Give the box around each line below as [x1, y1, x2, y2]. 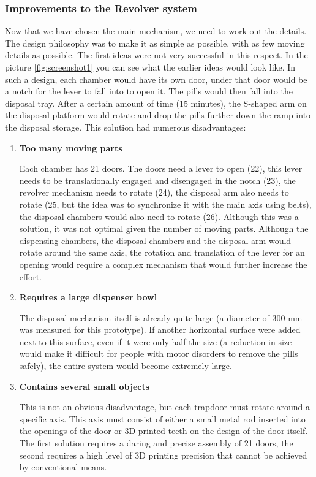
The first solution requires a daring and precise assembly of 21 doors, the [19, 437, 293, 449]
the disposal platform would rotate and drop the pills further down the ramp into [5, 109, 311, 121]
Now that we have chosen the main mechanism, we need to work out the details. [5, 25, 307, 37]
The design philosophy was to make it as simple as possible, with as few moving [5, 36, 305, 49]
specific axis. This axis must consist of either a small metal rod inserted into [19, 412, 306, 425]
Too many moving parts [19, 141, 122, 154]
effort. [19, 270, 42, 283]
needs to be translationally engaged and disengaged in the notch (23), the [19, 174, 296, 186]
